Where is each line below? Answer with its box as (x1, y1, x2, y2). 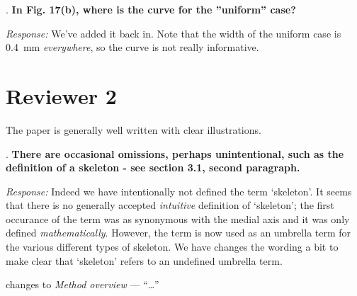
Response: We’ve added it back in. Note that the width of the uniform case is (6, 25, 341, 40)
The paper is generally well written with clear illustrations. (6, 122, 261, 137)
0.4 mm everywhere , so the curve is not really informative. (6, 40, 259, 55)
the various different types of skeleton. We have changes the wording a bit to (6, 239, 339, 254)
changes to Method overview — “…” (6, 277, 159, 292)
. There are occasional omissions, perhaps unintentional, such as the (6, 146, 344, 161)
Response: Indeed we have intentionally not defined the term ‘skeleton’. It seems (6, 183, 352, 198)
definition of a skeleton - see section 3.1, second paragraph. (6, 160, 300, 175)
